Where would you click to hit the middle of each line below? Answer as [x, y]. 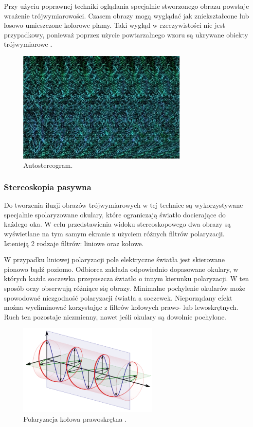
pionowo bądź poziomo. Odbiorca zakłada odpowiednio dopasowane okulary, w [121, 269]
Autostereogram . [48, 165]
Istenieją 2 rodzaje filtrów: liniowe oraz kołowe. [74, 243]
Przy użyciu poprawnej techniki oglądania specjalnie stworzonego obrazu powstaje [126, 6]
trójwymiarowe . [28, 44]
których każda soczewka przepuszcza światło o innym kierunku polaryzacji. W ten [126, 278]
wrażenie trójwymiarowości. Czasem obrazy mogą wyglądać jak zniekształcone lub [126, 15]
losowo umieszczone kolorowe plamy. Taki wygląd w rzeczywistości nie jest [115, 25]
